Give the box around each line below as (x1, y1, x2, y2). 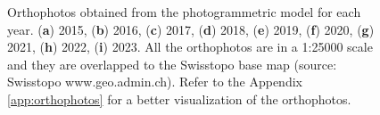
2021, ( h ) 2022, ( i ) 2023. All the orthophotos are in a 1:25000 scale (7, 37, 373, 56)
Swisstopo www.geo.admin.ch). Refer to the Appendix (7, 72, 302, 91)
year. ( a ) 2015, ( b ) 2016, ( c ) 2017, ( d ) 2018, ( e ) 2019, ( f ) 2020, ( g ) (7, 20, 375, 38)
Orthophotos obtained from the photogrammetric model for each (7, 3, 361, 21)
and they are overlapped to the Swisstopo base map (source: (7, 54, 337, 73)
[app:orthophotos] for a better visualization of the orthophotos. (7, 89, 351, 108)
